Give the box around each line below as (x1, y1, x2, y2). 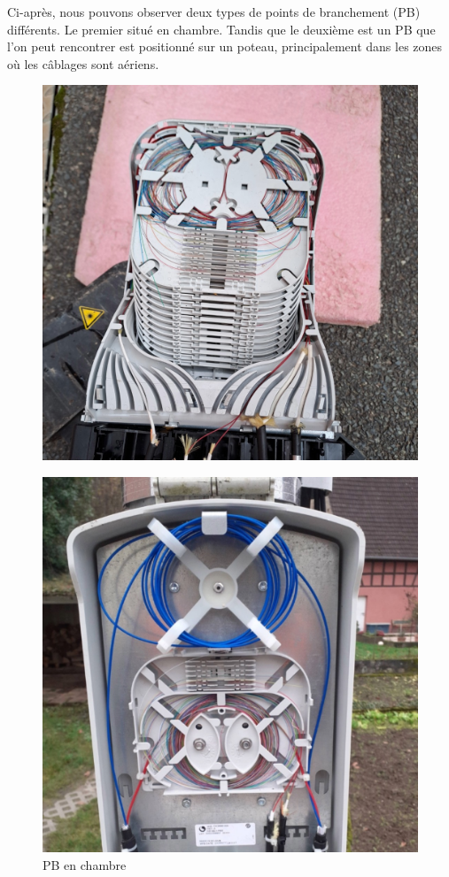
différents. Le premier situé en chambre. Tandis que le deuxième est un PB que (7, 19, 436, 38)
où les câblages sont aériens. (7, 54, 159, 73)
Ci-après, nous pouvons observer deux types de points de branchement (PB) (7, 3, 421, 20)
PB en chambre (43, 855, 127, 873)
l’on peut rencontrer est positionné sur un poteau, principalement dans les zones (7, 37, 443, 56)
